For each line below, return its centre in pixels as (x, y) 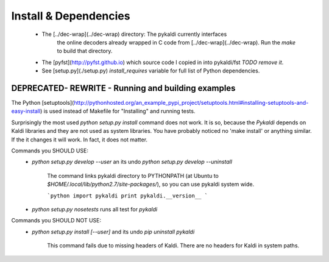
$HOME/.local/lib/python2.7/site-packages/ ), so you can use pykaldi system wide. (151, 184)
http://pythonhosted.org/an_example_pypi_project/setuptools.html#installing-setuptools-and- (191, 103)
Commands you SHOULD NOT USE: (56, 221)
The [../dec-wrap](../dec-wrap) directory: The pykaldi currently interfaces (134, 34)
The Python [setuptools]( (43, 103)
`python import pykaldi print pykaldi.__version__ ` (128, 196)
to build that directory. (85, 51)
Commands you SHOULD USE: (50, 150)
